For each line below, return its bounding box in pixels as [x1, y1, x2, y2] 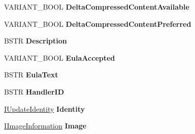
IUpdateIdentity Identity [4, 103, 85, 114]
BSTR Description [4, 35, 67, 46]
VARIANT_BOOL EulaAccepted [4, 52, 115, 63]
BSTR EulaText [4, 69, 58, 80]
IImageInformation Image [4, 120, 87, 131]
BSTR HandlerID [4, 86, 64, 97]
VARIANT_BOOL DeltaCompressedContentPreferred [4, 18, 191, 29]
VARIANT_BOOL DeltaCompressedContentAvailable [4, 2, 189, 12]
